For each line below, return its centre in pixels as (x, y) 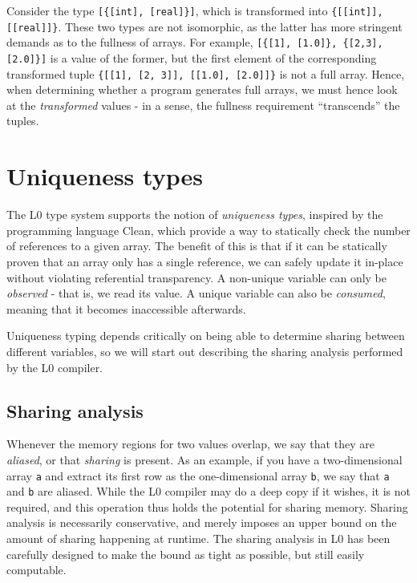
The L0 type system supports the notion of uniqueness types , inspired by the (195, 215)
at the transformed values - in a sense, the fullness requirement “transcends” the (203, 105)
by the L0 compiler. (55, 367)
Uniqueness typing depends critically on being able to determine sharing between (206, 336)
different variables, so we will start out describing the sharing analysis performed (205, 351)
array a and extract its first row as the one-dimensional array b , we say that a (198, 475)
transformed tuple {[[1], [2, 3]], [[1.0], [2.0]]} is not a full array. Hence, (206, 73)
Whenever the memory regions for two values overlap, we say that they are (190, 444)
